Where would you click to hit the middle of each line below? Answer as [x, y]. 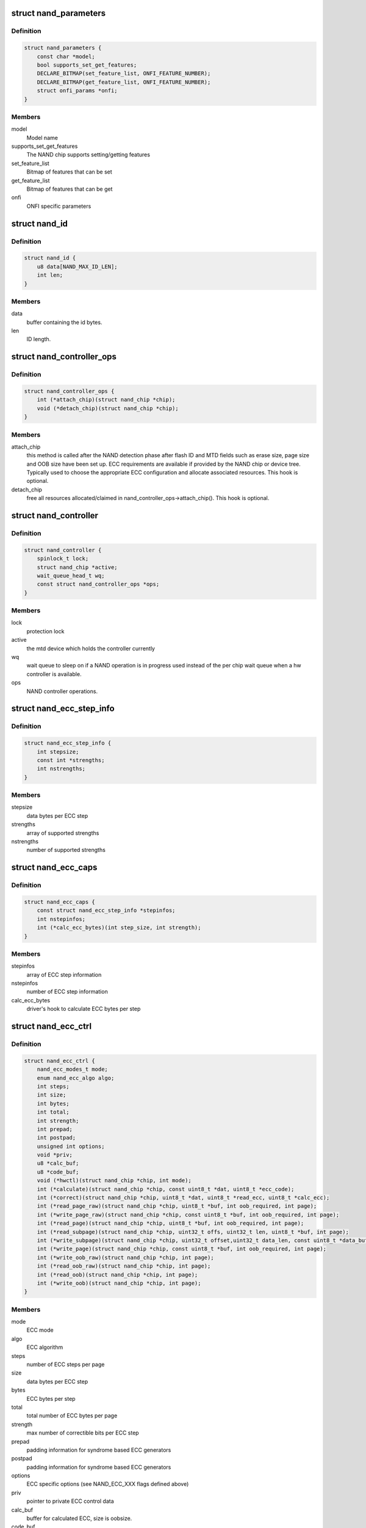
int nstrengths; [61, 769]
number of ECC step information [67, 992]
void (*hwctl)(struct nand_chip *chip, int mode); [114, 1181]
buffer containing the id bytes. [64, 322]
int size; [52, 1095]
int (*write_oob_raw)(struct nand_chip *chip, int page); [125, 1257]
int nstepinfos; [61, 919]
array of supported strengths [63, 833]
